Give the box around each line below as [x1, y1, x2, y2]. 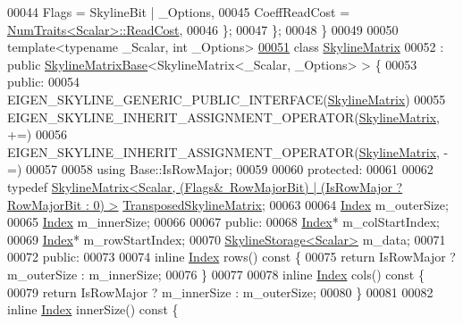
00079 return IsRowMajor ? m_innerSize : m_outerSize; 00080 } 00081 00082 [7, 282, 434, 301]
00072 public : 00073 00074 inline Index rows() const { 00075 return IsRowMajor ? [7, 247, 456, 266]
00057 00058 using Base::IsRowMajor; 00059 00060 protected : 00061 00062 [25, 160, 434, 179]
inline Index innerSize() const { [7, 300, 179, 319]
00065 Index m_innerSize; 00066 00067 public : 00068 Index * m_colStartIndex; [7, 212, 440, 231]
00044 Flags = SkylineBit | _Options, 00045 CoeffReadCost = [7, 3, 350, 21]
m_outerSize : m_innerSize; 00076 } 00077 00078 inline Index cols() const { [7, 264, 425, 283]
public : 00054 [7, 72, 80, 91]
